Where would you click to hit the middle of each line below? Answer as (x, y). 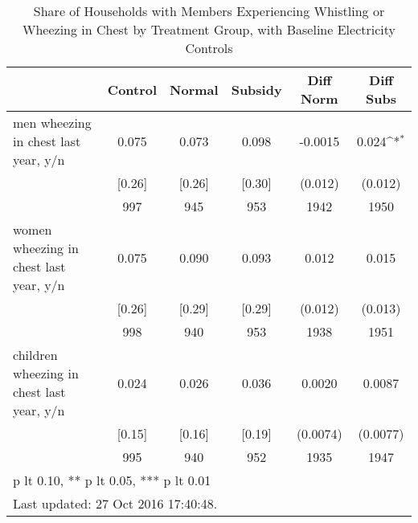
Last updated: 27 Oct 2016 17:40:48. (115, 503)
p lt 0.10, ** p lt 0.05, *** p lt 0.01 (112, 480)
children (35, 355)
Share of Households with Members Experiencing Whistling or (209, 11)
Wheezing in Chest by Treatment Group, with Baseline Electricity (209, 29)
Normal (194, 89)
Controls (209, 48)
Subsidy (256, 89)
